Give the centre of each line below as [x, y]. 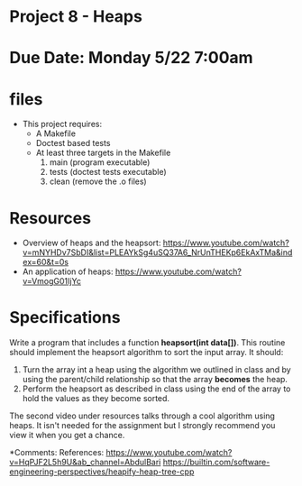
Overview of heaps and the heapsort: [92, 243]
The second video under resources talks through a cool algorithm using [142, 416]
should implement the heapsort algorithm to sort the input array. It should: [146, 353]
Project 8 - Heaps [76, 17]
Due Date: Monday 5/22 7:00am [132, 58]
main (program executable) [100, 162]
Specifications [65, 318]
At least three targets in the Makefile [103, 153]
